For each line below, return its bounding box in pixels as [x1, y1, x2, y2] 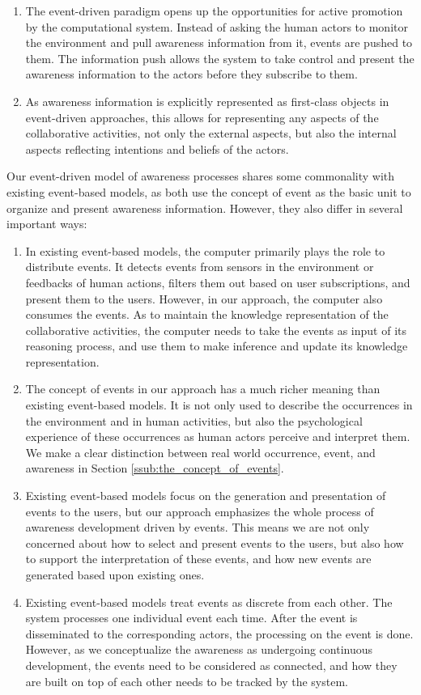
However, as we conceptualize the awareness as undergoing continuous [25, 641, 373, 658]
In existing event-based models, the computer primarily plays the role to [25, 242, 385, 259]
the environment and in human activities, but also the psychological [25, 412, 363, 429]
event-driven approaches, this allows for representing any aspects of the [25, 108, 379, 125]
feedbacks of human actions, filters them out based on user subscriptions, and [25, 273, 410, 290]
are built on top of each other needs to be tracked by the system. [25, 672, 348, 689]
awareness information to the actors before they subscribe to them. [25, 66, 358, 83]
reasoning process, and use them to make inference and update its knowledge [25, 337, 408, 354]
